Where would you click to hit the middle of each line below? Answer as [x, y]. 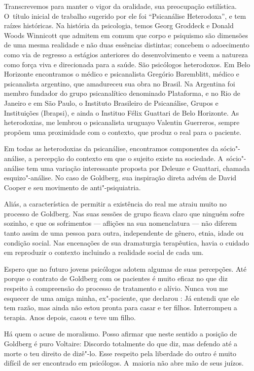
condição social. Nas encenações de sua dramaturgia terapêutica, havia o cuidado [127, 242]
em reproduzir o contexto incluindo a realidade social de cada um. [104, 252]
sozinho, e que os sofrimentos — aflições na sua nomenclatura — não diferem [121, 223]
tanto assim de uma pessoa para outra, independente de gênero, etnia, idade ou [124, 233]
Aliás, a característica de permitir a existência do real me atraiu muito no [115, 204]
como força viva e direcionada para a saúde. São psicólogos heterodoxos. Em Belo [127, 64]
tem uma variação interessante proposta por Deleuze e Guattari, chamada [138, 168]
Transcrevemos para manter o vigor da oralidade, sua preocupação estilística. [120, 6]
